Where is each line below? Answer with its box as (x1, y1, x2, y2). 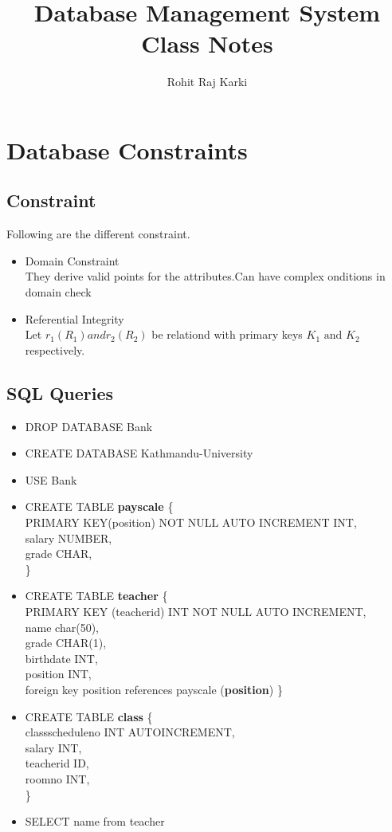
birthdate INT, (25, 650, 98, 666)
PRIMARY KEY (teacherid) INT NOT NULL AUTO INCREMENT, (25, 603, 367, 619)
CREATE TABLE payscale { (25, 498, 174, 515)
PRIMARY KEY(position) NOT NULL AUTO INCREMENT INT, (25, 514, 357, 531)
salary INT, (25, 739, 82, 755)
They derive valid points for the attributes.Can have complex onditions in (25, 268, 386, 285)
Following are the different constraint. (6, 226, 190, 242)
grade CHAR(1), (25, 634, 107, 651)
